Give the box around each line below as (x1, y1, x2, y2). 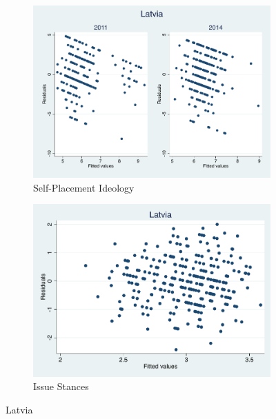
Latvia (6, 402, 33, 416)
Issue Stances (33, 379, 89, 394)
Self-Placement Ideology (33, 180, 135, 194)
